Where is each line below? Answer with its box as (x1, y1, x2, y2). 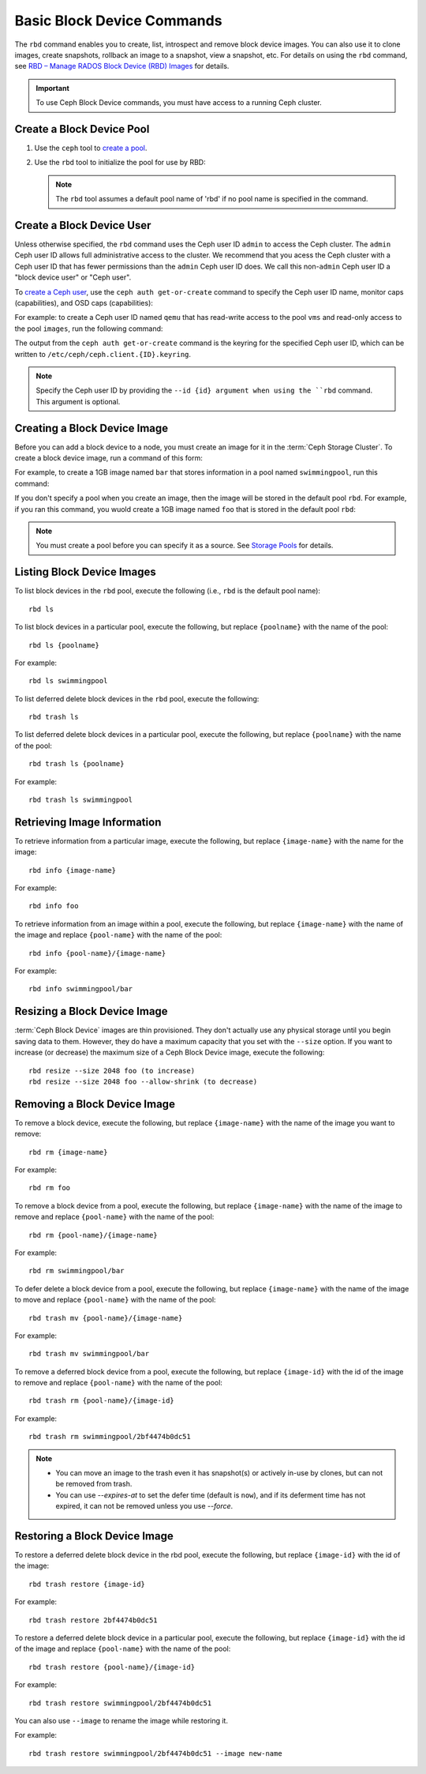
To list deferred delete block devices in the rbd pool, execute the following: (14, 693, 260, 703)
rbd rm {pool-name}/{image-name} (28, 1231, 158, 1239)
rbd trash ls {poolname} (28, 759, 125, 769)
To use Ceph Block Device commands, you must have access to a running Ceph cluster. (35, 98, 323, 107)
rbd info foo (28, 901, 79, 911)
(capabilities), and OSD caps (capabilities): (14, 299, 154, 308)
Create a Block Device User (14, 219, 151, 232)
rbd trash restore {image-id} (28, 1580, 146, 1588)
